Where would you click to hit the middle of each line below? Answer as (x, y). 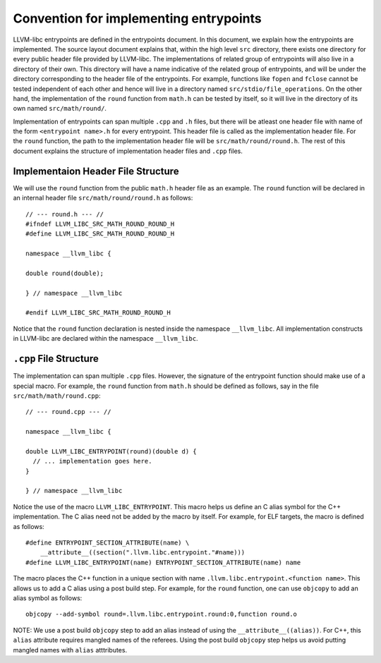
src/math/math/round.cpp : (57, 396)
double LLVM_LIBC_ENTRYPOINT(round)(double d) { (111, 451)
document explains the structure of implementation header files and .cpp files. (128, 151)
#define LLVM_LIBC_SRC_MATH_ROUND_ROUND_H (100, 234)
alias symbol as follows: (48, 598)
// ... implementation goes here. (92, 461)
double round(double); (65, 273)
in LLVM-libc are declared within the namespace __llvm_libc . (105, 339)
